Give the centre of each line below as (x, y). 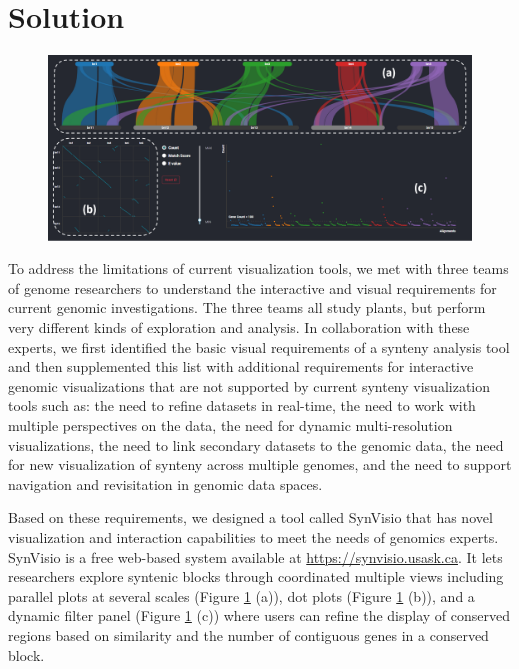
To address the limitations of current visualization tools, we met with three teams (258, 268)
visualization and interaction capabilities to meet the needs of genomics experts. (253, 536)
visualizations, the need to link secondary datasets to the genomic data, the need (256, 444)
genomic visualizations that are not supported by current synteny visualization (249, 385)
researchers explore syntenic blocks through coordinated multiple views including (256, 576)
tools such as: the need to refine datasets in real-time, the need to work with (242, 405)
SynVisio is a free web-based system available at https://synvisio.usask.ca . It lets (255, 556)
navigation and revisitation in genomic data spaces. (165, 483)
